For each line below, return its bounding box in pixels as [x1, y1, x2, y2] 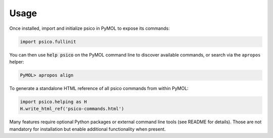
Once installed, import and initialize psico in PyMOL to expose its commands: [9, 25, 170, 31]
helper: [9, 59, 24, 65]
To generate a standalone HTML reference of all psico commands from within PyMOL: [9, 85, 189, 91]
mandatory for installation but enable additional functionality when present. [9, 126, 166, 132]
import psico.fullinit [20, 38, 76, 44]
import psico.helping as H [20, 99, 87, 105]
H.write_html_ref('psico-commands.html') [20, 106, 124, 112]
